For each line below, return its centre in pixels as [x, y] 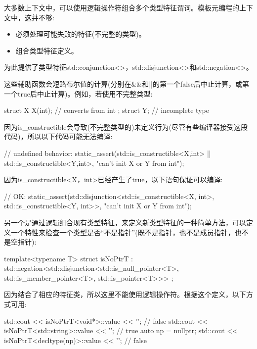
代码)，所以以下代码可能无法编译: [58, 136]
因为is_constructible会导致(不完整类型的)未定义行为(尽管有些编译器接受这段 [126, 126]
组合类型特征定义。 [47, 50]
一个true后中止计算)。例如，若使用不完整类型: [78, 93]
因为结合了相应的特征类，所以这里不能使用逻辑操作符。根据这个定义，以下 [125, 294]
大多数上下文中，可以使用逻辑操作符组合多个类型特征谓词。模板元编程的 [122, 7]
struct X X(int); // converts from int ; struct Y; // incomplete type [107, 110]
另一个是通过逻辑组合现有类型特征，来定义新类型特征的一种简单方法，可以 [125, 222]
